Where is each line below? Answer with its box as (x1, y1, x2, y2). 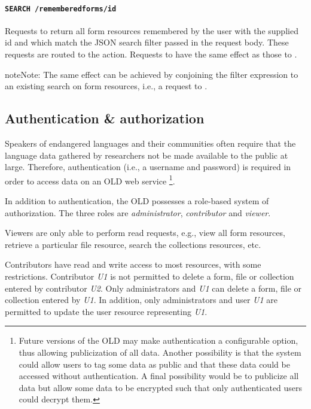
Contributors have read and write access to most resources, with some (5, 258, 261, 271)
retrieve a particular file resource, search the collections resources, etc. (5, 238, 261, 250)
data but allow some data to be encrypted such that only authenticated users (19, 381, 303, 393)
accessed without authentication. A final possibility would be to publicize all (19, 369, 299, 382)
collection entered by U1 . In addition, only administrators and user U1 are (5, 293, 278, 306)
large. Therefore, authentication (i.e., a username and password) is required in (5, 160, 291, 173)
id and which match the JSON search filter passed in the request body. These (5, 36, 289, 49)
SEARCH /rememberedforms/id (5, 4, 117, 13)
